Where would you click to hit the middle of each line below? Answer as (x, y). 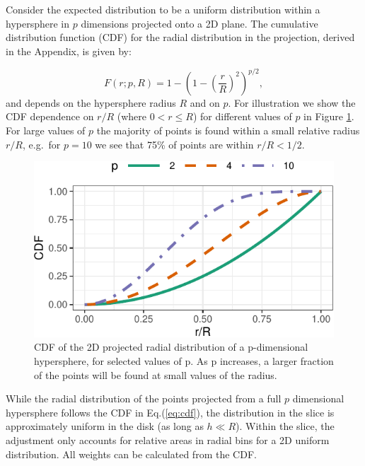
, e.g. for (41, 144)
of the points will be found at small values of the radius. (156, 374)
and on (205, 102)
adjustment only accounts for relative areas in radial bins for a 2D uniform (168, 439)
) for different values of (242, 116)
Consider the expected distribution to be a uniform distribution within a (163, 9)
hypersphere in (38, 23)
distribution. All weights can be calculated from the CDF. (131, 454)
